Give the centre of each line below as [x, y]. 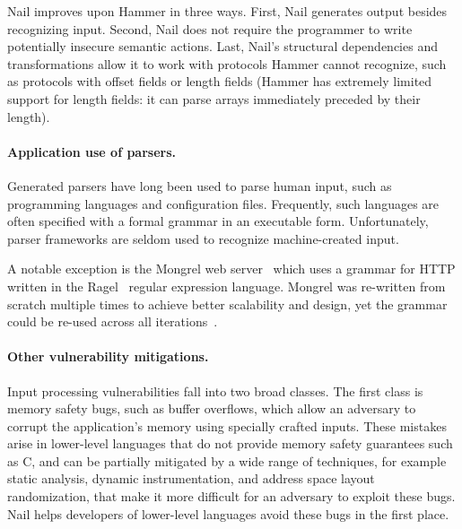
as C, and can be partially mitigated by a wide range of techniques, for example [227, 460]
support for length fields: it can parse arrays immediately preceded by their [214, 98]
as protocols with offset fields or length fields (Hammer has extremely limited [220, 81]
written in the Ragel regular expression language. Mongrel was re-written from [227, 286]
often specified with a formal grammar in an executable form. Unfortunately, [218, 221]
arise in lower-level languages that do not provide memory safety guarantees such [230, 443]
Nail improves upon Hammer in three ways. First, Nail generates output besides [227, 11]
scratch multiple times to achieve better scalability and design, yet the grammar [227, 304]
